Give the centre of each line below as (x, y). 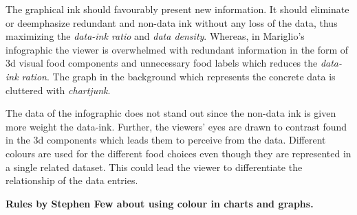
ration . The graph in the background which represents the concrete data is (178, 76)
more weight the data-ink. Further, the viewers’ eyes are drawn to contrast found (176, 126)
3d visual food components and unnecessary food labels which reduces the (162, 63)
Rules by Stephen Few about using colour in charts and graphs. (160, 203)
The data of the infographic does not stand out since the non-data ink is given (171, 113)
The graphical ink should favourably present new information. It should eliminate (177, 9)
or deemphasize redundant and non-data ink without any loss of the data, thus (172, 22)
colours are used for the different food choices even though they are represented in (178, 153)
